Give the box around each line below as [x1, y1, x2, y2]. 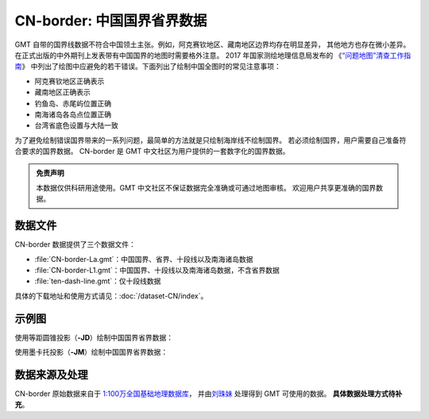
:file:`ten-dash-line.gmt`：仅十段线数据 [34, 276, 161, 286]
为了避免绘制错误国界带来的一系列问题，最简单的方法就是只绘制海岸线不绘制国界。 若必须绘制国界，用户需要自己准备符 [14, 135, 407, 144]
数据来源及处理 [14, 367, 88, 381]
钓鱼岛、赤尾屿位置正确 [34, 98, 111, 108]
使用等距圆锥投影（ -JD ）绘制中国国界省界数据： [14, 333, 174, 342]
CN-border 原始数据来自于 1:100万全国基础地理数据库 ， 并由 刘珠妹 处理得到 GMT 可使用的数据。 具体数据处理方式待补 [14, 389, 403, 398]
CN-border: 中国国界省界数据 [14, 12, 207, 29]
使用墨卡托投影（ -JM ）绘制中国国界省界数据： [14, 348, 168, 356]
